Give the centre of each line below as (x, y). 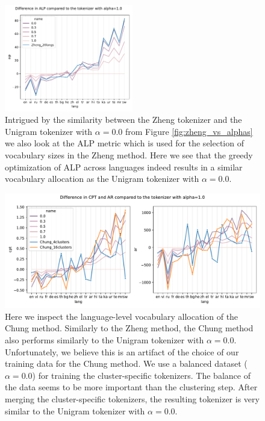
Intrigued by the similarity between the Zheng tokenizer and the (123, 120)
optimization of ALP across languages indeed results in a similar (124, 167)
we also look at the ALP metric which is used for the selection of (124, 143)
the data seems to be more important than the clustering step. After (131, 387)
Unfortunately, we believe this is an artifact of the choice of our (122, 351)
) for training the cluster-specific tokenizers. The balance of (141, 375)
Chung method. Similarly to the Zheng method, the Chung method (129, 328)
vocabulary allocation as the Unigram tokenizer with (102, 179)
